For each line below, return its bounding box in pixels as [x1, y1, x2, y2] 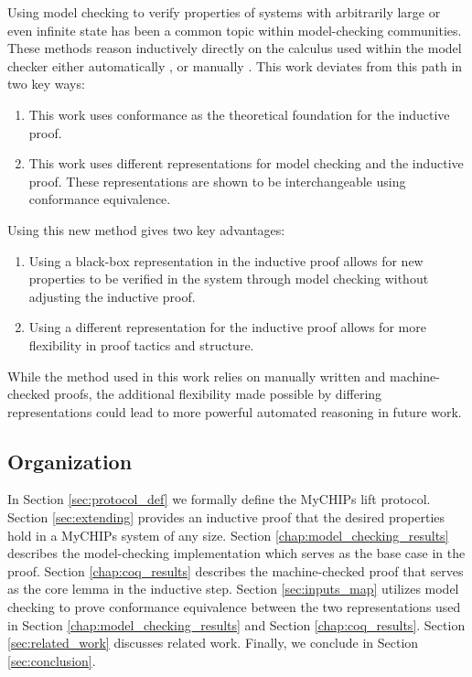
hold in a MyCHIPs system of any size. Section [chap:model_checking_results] [7, 525, 449, 544]
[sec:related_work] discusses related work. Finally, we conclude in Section [7, 633, 419, 652]
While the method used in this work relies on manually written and [7, 366, 386, 385]
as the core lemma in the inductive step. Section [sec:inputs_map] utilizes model [7, 579, 459, 598]
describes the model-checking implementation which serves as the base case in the [7, 543, 466, 563]
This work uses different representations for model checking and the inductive [28, 154, 464, 173]
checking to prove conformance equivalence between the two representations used [7, 597, 461, 617]
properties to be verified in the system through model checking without [28, 269, 429, 288]
